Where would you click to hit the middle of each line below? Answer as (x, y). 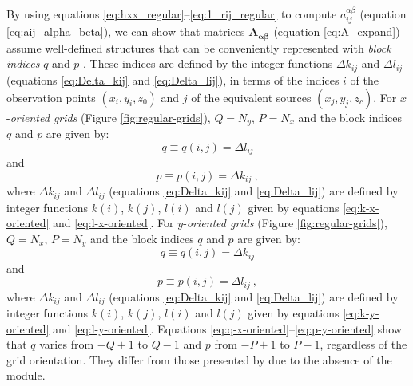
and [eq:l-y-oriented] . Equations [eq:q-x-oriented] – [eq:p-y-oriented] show (227, 328)
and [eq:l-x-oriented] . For (113, 223)
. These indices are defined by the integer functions (208, 63)
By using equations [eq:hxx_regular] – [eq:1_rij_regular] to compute (172, 14)
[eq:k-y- (361, 313)
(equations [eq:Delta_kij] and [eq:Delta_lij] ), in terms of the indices (173, 79)
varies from (67, 344)
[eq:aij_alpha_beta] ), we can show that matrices (126, 32)
